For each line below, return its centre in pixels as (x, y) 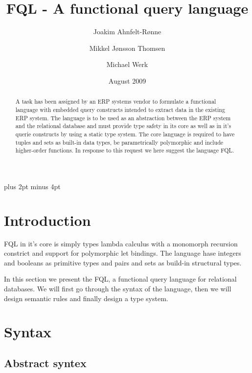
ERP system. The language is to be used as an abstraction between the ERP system (123, 118)
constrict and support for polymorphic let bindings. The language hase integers (123, 253)
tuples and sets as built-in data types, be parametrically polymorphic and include (119, 142)
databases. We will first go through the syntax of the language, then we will (118, 288)
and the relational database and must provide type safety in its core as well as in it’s (123, 126)
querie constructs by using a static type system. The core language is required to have (125, 134)
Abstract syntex (45, 362)
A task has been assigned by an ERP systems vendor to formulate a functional (116, 101)
